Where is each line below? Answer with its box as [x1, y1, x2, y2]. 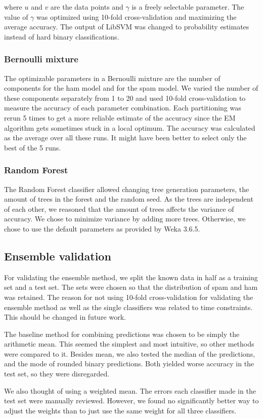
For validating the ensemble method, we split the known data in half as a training [4, 272, 258, 282]
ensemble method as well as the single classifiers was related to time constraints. [4, 301, 253, 312]
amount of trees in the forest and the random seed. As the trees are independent [4, 194, 253, 204]
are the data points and [50, 2, 123, 12]
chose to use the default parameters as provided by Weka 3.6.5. [4, 223, 200, 234]
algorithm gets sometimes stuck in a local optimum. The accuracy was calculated [4, 122, 255, 133]
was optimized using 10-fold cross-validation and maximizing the [36, 11, 237, 22]
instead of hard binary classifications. [4, 31, 119, 42]
